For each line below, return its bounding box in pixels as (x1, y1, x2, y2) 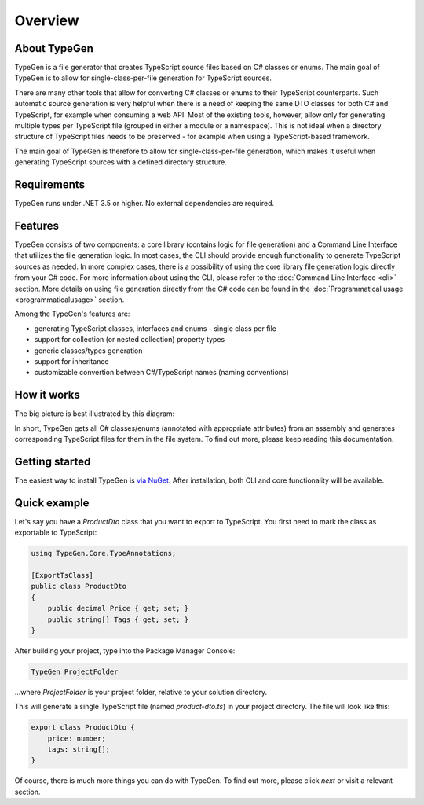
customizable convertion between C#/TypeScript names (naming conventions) (34, 368, 290, 377)
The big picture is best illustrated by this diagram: (14, 409, 175, 418)
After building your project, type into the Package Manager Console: (14, 645, 236, 656)
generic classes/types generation (34, 346, 143, 355)
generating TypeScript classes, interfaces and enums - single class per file (34, 323, 276, 333)
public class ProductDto (31, 582, 127, 591)
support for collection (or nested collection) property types (34, 335, 225, 344)
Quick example (14, 496, 90, 509)
